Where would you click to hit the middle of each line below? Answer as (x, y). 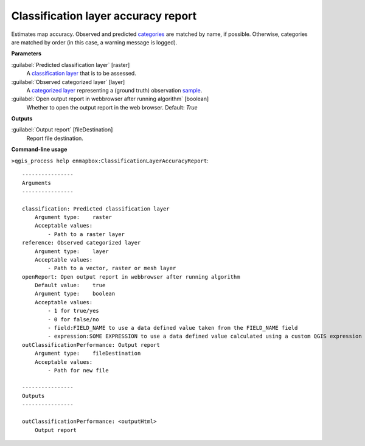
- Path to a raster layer (86, 234)
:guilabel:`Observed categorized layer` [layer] (68, 82)
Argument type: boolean (75, 294)
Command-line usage (39, 150)
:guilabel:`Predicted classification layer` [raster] (71, 64)
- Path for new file (78, 370)
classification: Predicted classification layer (96, 209)
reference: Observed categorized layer (82, 243)
